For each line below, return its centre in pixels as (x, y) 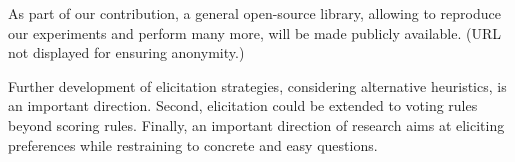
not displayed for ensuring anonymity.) (126, 52)
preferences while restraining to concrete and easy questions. (193, 144)
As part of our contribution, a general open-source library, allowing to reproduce (254, 13)
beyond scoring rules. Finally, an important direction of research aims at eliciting (256, 124)
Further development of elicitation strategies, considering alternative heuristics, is (257, 85)
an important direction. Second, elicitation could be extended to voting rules (243, 105)
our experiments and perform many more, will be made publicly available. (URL (255, 32)
